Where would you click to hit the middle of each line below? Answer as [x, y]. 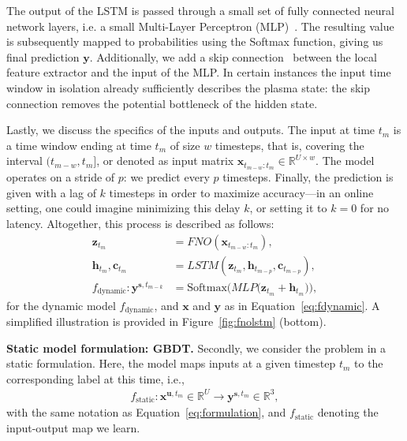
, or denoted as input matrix [165, 161]
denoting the [348, 412]
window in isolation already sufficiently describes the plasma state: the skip [189, 87]
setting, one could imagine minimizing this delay [123, 208]
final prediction [43, 56]
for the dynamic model [61, 305]
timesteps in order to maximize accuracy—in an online [241, 192]
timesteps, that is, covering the [289, 145]
